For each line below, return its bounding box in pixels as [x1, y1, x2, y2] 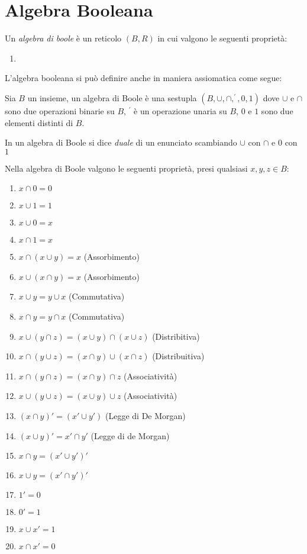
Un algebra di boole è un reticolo [5, 32, 122, 44]
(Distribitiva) [152, 330, 200, 342]
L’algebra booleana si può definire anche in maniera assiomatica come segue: [5, 72, 282, 84]
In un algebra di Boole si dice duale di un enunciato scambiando [5, 136, 237, 149]
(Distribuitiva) [152, 350, 205, 362]
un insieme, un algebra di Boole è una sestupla [27, 91, 197, 104]
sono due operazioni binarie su [5, 104, 115, 117]
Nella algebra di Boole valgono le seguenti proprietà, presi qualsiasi [5, 162, 248, 174]
